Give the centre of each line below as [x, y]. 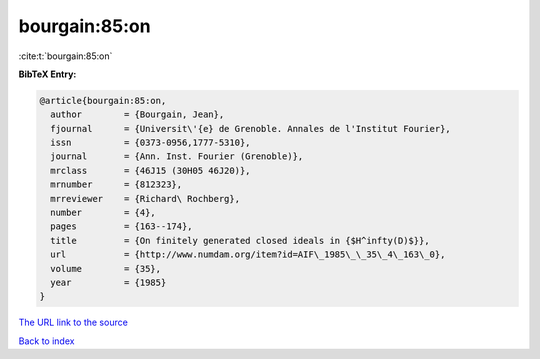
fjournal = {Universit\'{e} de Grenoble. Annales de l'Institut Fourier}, [251, 128]
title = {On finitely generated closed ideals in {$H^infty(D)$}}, [240, 240]
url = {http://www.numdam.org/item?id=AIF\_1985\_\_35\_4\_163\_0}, [248, 254]
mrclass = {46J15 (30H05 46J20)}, [150, 170]
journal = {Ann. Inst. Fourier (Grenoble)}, [177, 156]
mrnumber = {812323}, [116, 184]
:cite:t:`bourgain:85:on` [65, 56]
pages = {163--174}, [122, 226]
